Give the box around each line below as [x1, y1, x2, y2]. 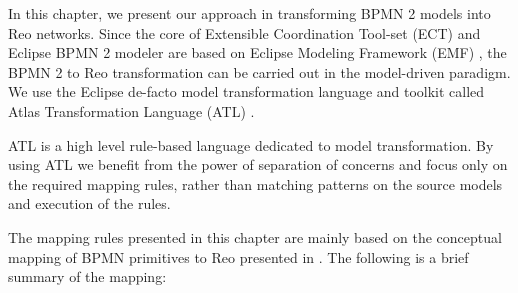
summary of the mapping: [8, 266, 167, 287]
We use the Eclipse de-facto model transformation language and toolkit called [8, 81, 485, 102]
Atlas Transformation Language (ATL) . [8, 100, 255, 121]
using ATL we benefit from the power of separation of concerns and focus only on [8, 154, 508, 175]
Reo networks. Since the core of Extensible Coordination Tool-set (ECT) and [8, 22, 481, 43]
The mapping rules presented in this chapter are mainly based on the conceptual [8, 226, 502, 247]
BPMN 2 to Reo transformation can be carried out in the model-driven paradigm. [8, 61, 511, 82]
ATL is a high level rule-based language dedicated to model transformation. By [8, 134, 494, 155]
